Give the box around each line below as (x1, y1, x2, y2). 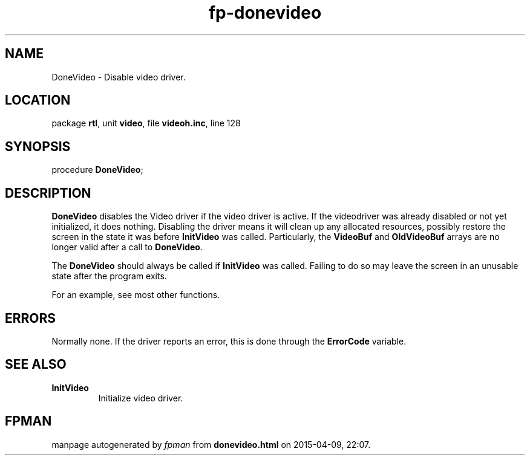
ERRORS (5, 310, 56, 326)
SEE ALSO (5, 357, 67, 372)
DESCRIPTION (5, 185, 91, 201)
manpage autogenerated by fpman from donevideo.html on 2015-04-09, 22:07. (51, 439, 371, 450)
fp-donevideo (208, 2, 322, 23)
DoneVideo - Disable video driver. (51, 71, 186, 82)
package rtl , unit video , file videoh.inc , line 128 (51, 118, 241, 129)
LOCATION (5, 92, 71, 108)
